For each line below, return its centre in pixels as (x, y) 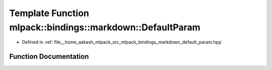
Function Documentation (49, 57)
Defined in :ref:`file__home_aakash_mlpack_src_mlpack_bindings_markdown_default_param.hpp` (122, 42)
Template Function (49, 13)
